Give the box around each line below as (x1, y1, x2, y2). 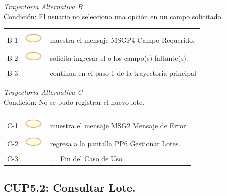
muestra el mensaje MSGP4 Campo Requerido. (50, 34, 195, 45)
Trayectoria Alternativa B (4, 1, 83, 11)
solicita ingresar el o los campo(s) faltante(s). (50, 52, 188, 63)
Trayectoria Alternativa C (4, 86, 83, 97)
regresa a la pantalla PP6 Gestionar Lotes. (50, 138, 181, 148)
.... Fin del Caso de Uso (50, 153, 123, 163)
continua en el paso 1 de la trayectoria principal (50, 67, 196, 78)
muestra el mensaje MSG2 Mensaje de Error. (50, 120, 188, 130)
